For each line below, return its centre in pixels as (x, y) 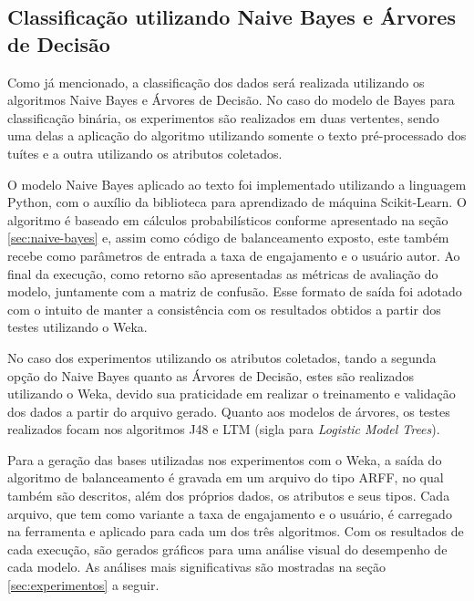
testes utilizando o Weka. (77, 327)
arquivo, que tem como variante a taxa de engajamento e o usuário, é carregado (230, 513)
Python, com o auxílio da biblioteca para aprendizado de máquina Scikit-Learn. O (237, 202)
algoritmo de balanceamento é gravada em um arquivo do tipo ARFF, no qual (226, 477)
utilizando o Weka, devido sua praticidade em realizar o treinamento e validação (232, 394)
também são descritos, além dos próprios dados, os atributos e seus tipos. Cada (229, 496)
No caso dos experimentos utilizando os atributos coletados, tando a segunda (222, 357)
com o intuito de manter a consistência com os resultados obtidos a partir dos (224, 309)
